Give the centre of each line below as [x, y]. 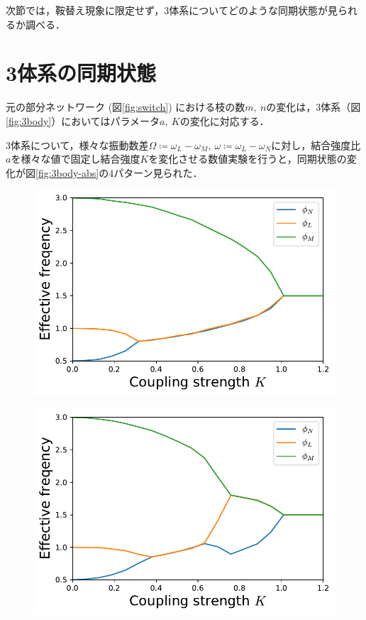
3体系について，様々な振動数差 [77, 145]
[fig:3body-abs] [67, 172]
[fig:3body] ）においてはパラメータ [83, 120]
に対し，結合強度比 [316, 145]
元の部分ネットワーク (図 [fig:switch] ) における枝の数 [126, 107]
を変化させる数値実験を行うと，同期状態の [248, 159]
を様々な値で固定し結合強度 [76, 159]
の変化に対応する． [224, 120]
